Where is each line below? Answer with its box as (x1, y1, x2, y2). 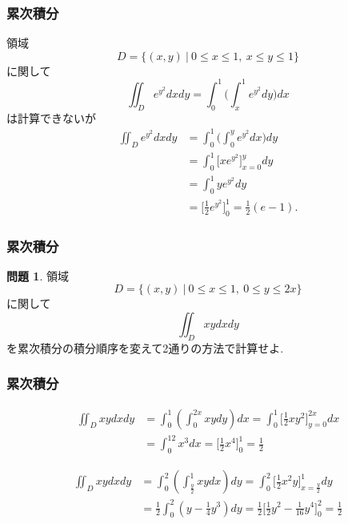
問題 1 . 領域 (6, 267, 69, 284)
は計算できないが (6, 109, 96, 126)
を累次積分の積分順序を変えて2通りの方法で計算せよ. (6, 339, 284, 356)
